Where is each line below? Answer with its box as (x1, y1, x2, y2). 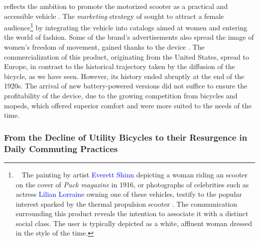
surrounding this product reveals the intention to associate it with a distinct (15, 208, 249, 219)
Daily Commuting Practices (4, 142, 118, 155)
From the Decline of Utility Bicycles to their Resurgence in (4, 131, 248, 143)
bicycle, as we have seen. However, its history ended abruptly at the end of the (4, 71, 245, 81)
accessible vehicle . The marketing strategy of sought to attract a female (4, 10, 224, 21)
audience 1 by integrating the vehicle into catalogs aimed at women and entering (4, 21, 248, 32)
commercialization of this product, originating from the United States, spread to (4, 51, 250, 62)
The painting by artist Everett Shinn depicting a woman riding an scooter (21, 169, 248, 179)
